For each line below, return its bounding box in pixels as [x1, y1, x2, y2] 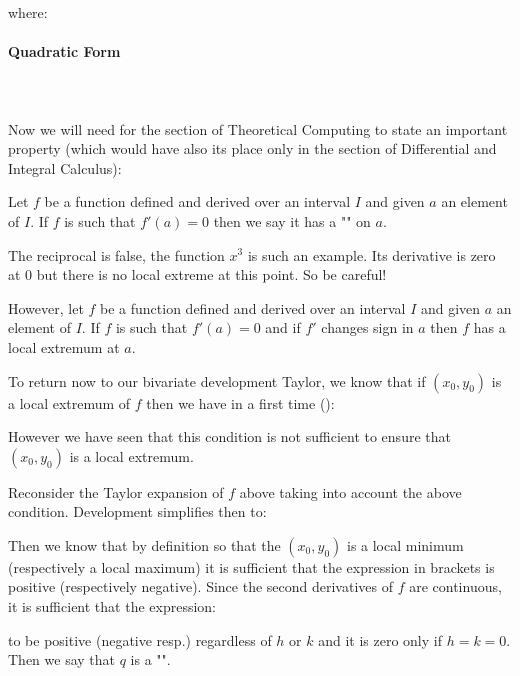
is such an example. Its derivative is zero [247, 244, 496, 265]
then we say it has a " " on [213, 210, 371, 231]
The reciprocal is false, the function [8, 244, 225, 265]
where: [8, 2, 48, 22]
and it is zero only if [318, 629, 442, 650]
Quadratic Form [8, 41, 121, 62]
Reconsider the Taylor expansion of [8, 481, 224, 502]
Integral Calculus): [8, 157, 122, 178]
